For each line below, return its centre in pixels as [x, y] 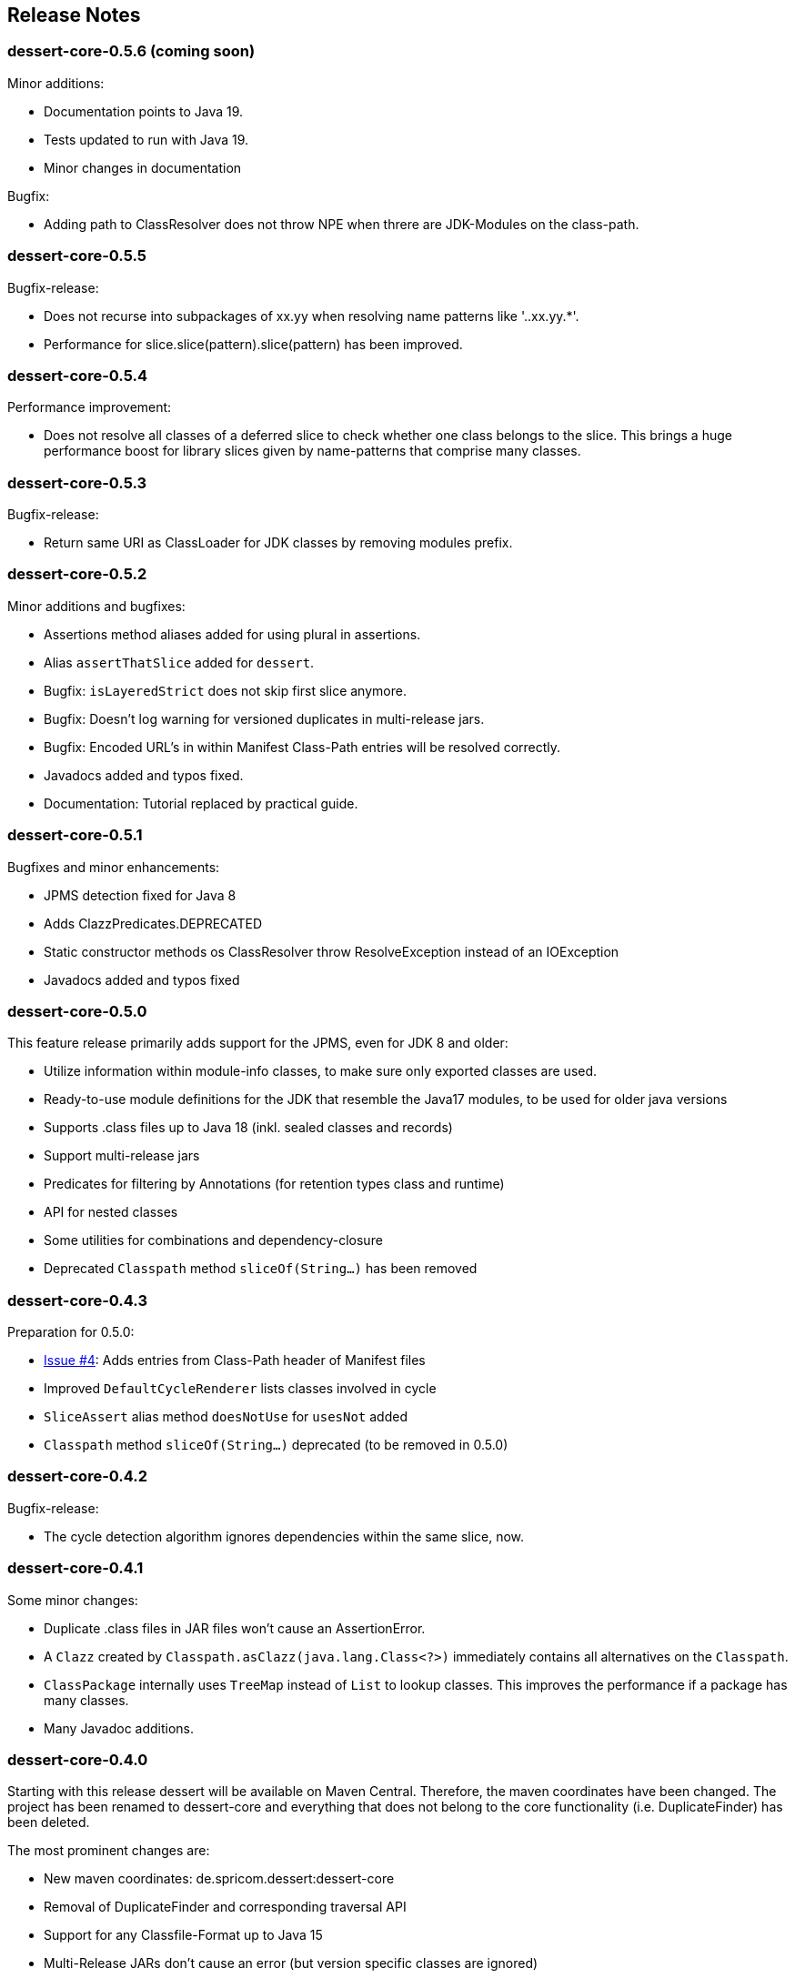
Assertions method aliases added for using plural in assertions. [232, 634]
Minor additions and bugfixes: [96, 606]
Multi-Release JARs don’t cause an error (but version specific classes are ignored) [291, 1963]
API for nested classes [111, 1212]
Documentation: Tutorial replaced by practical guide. [201, 803]
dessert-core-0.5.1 [75, 835]
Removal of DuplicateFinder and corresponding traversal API [225, 1907]
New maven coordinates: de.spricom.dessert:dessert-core [219, 1879]
